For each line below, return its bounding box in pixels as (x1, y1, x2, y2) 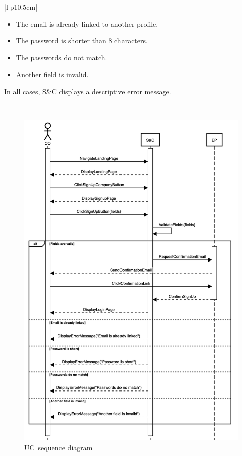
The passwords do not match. (16, 52, 107, 62)
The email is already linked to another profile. (16, 18, 158, 29)
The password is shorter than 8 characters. (16, 35, 148, 46)
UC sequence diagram (24, 442, 93, 452)
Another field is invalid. (16, 69, 89, 80)
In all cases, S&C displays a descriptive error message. (4, 86, 171, 96)
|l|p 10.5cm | (4, 2, 38, 12)
